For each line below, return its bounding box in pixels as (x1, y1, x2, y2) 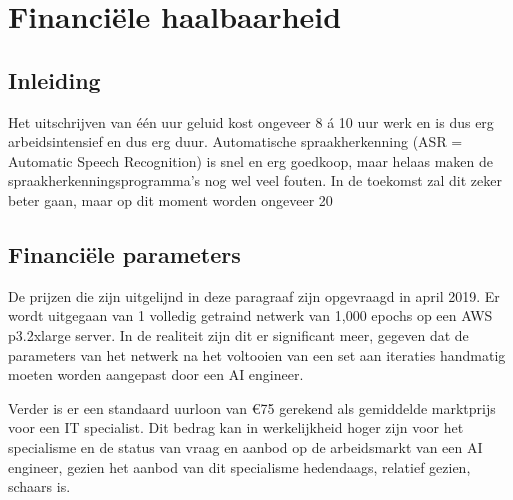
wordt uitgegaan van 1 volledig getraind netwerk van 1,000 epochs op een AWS (8, 305, 493, 326)
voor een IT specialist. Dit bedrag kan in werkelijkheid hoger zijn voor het (8, 417, 464, 438)
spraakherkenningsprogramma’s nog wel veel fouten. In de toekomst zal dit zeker (8, 170, 502, 191)
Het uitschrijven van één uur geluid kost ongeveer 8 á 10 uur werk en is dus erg (8, 111, 494, 132)
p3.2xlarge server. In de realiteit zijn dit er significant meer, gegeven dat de (8, 324, 469, 345)
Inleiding (8, 64, 101, 95)
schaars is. (8, 476, 71, 497)
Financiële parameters (8, 238, 241, 269)
